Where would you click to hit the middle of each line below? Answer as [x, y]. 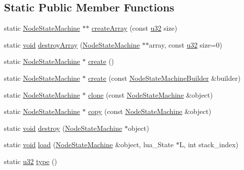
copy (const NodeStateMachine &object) [150, 111]
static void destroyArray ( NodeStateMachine [72, 44]
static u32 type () [31, 161]
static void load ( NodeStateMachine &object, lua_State [89, 144]
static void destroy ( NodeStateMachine [63, 128]
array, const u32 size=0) [186, 44]
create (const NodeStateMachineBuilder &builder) [164, 78]
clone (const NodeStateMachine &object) [150, 94]
